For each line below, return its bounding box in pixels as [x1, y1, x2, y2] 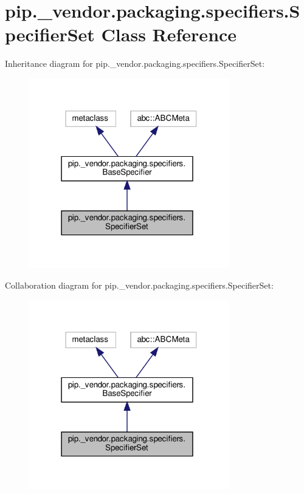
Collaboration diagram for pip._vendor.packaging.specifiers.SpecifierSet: [5, 278, 274, 291]
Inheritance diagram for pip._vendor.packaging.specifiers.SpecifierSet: [5, 57, 265, 70]
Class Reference [101, 22, 237, 47]
